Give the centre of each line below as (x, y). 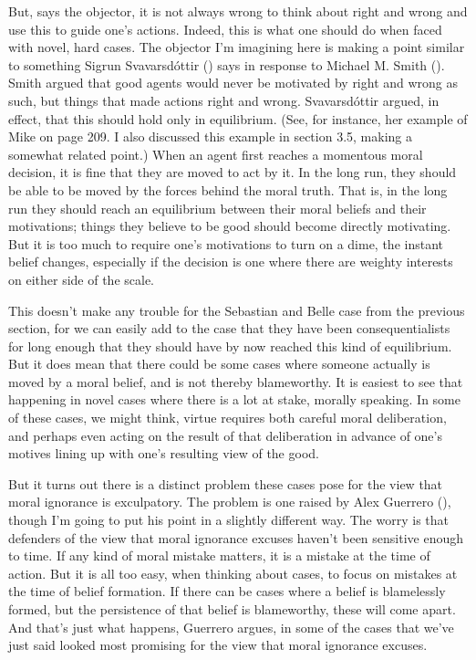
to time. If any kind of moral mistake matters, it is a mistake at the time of (219, 555)
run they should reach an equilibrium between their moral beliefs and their (217, 208)
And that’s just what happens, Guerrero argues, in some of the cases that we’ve (231, 627)
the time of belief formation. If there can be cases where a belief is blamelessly (227, 591)
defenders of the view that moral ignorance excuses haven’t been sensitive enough (236, 537)
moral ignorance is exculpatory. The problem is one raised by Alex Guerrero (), (230, 502)
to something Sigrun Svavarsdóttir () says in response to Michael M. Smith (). (227, 64)
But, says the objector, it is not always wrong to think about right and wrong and (238, 11)
